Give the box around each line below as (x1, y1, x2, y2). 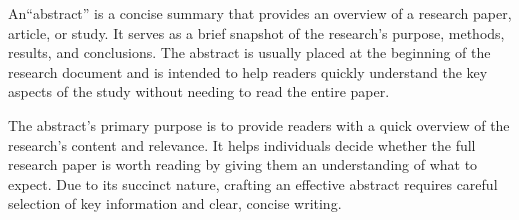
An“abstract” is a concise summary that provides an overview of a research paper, (8, 3, 512, 23)
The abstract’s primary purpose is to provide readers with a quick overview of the (8, 114, 510, 135)
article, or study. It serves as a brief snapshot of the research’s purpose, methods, (8, 22, 505, 43)
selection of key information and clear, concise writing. (8, 193, 342, 214)
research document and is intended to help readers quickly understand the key (8, 61, 488, 82)
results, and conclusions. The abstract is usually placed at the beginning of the (8, 42, 491, 63)
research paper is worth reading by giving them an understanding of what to (8, 154, 478, 175)
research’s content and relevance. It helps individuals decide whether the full (8, 134, 476, 155)
